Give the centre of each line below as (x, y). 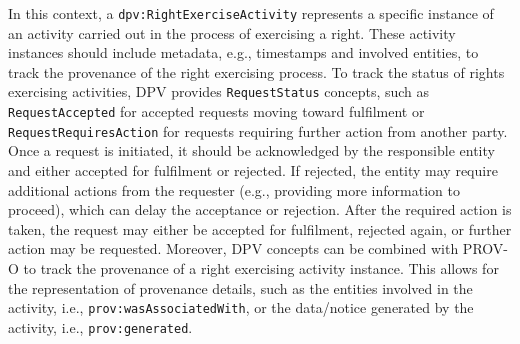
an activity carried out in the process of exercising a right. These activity (232, 32)
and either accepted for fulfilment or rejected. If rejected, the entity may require (253, 170)
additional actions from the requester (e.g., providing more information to (234, 189)
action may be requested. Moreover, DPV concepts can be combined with (233, 248)
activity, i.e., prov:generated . (100, 326)
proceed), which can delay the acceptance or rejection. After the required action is (260, 209)
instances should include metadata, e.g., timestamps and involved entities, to (243, 52)
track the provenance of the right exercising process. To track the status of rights (256, 71)
